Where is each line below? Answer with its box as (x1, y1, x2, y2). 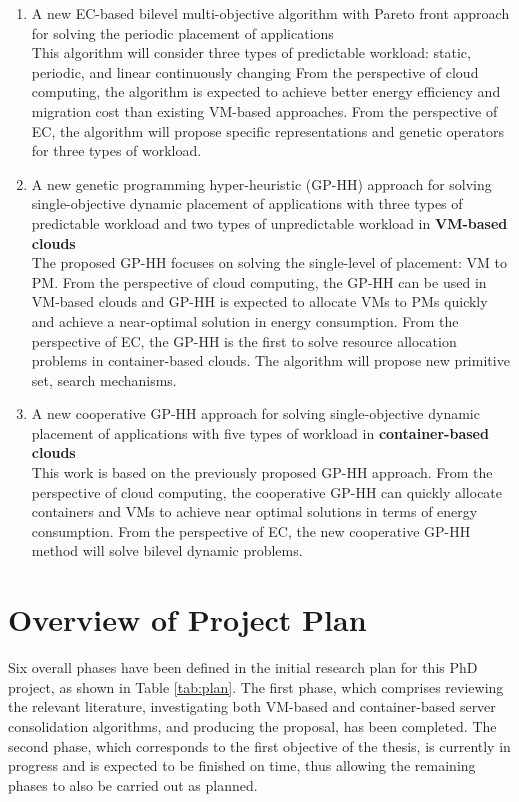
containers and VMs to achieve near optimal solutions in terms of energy (31, 501, 478, 522)
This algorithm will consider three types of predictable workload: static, (31, 42, 471, 63)
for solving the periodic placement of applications (31, 22, 334, 43)
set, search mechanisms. (31, 369, 177, 390)
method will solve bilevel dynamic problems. (31, 540, 303, 561)
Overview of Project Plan (8, 599, 367, 640)
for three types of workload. (31, 140, 202, 161)
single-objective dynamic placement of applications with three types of (31, 193, 463, 214)
